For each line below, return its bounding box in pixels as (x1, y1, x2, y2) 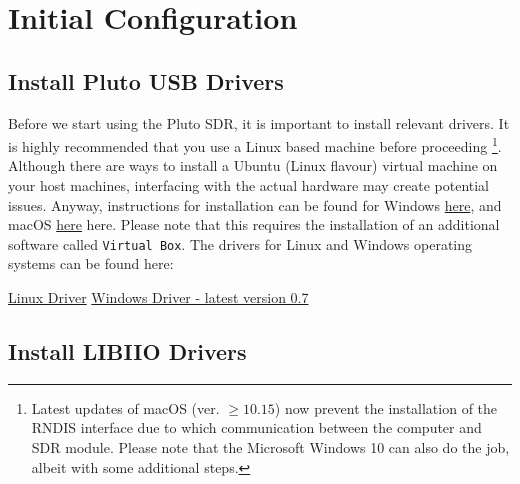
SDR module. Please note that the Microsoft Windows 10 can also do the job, (31, 437, 510, 458)
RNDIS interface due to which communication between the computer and (31, 417, 482, 438)
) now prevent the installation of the (274, 397, 498, 418)
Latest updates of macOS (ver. (31, 397, 220, 418)
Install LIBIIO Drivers (8, 336, 247, 367)
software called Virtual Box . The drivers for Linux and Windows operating (8, 233, 473, 254)
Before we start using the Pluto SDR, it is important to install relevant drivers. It (8, 112, 510, 133)
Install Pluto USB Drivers (8, 65, 284, 96)
